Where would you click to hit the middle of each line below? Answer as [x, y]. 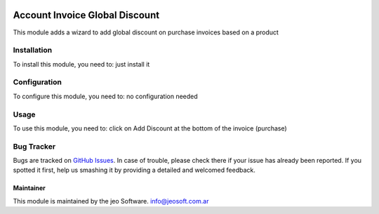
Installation [33, 51]
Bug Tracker [34, 146]
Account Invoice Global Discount [86, 15]
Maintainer [29, 188]
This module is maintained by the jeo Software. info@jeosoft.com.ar [111, 201]
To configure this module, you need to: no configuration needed [105, 96]
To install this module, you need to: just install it [81, 64]
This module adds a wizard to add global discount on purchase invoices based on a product [146, 32]
